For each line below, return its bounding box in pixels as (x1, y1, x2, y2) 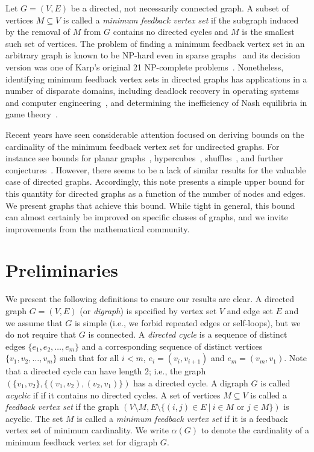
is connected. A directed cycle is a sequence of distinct (88, 328, 287, 341)
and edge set (227, 305, 273, 317)
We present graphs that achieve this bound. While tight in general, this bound (5, 199, 295, 211)
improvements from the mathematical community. (5, 222, 190, 235)
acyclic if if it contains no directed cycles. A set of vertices (5, 388, 221, 401)
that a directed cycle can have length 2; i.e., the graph (5, 365, 206, 377)
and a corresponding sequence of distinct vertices (81, 339, 263, 352)
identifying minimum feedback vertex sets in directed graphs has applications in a (5, 72, 307, 85)
